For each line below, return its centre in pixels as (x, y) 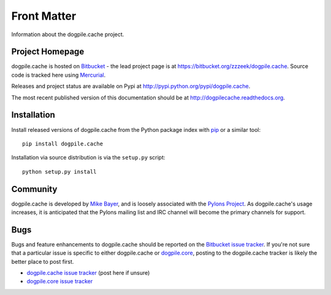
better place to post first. (43, 261)
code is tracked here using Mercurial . (59, 75)
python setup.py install (59, 171)
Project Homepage (48, 52)
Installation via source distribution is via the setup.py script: (88, 158)
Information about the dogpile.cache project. (68, 34)
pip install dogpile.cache (63, 144)
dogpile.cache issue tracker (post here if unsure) (88, 273)
